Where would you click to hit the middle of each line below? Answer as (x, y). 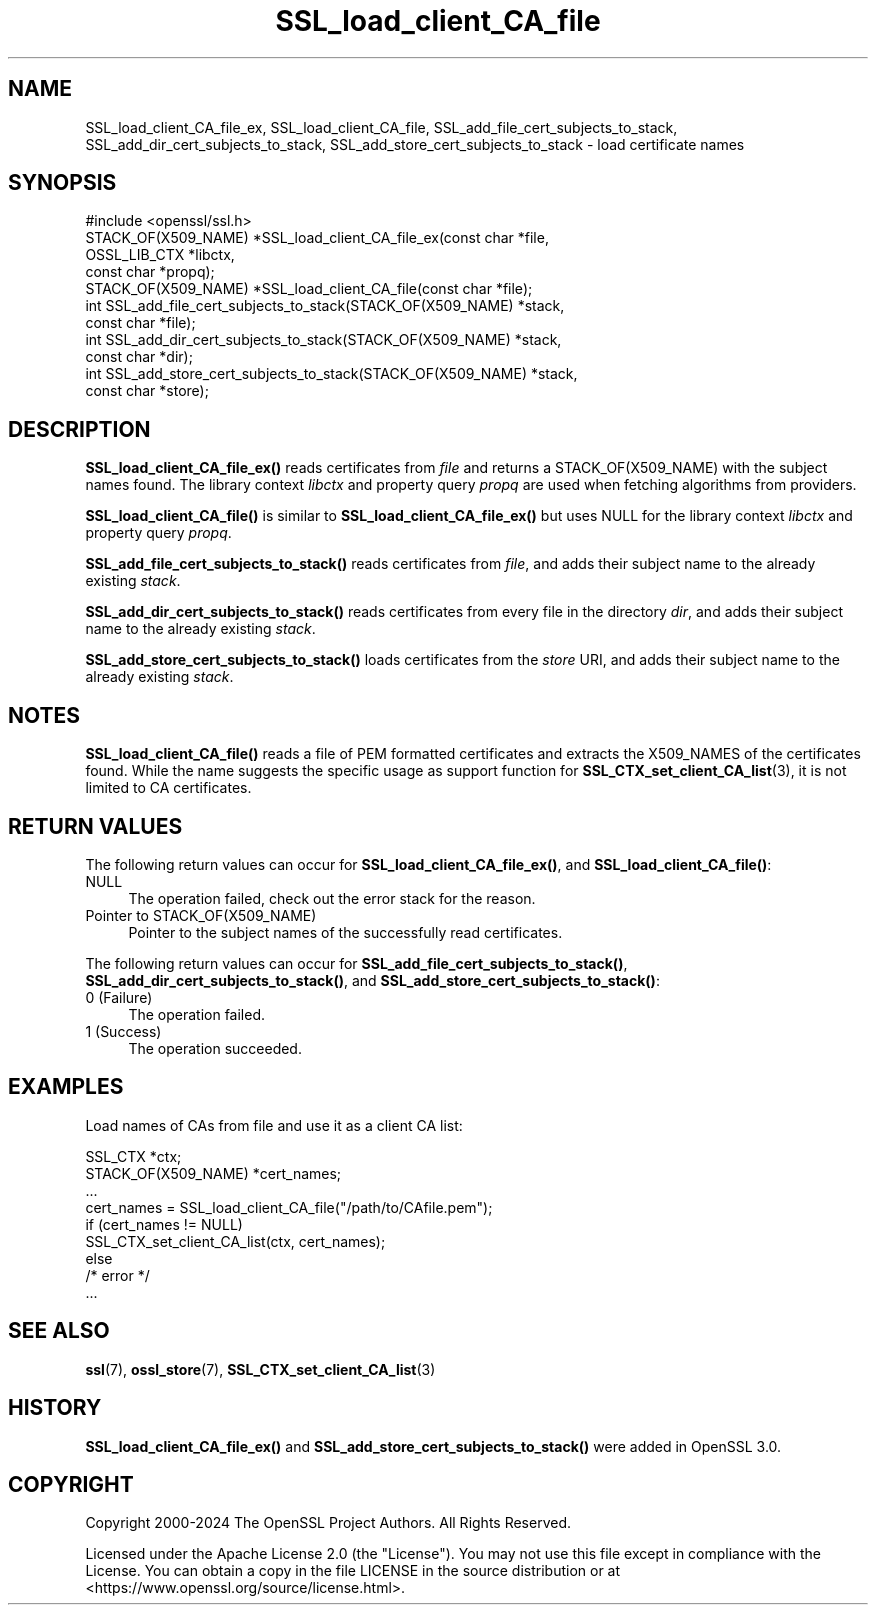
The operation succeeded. (215, 1048)
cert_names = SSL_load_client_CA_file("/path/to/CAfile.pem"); (289, 1207)
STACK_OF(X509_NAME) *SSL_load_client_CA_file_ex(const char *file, (317, 238)
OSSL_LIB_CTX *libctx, (160, 255)
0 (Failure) (119, 997)
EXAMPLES (66, 1087)
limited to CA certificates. (168, 788)
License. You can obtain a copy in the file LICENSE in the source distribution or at (353, 1571)
